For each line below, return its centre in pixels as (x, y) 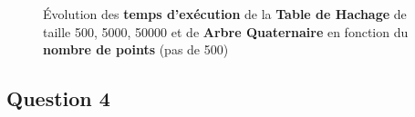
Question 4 (58, 98)
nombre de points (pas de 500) (136, 49)
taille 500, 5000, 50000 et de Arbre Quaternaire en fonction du (226, 31)
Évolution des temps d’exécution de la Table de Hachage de (225, 14)
